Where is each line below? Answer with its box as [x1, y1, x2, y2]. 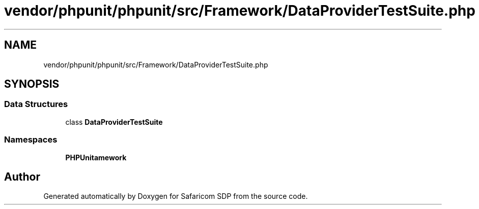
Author [4, 170, 40, 183]
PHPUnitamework [65, 153, 127, 162]
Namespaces [4, 134, 58, 145]
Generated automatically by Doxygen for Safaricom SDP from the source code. [43, 192, 308, 201]
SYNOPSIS [4, 78, 60, 91]
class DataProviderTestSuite [65, 117, 163, 126]
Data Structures [4, 99, 68, 110]
